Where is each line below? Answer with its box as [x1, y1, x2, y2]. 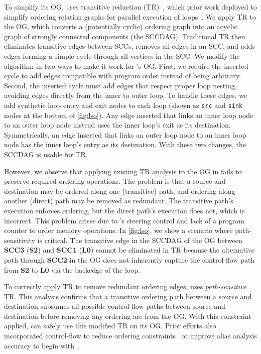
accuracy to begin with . [4, 340, 80, 350]
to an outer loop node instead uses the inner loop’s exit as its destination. [4, 120, 231, 130]
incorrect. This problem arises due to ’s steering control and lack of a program [4, 215, 245, 225]
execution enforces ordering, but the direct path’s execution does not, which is [4, 205, 245, 215]
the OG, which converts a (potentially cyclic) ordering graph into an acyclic [4, 21, 237, 32]
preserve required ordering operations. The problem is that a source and [4, 176, 226, 186]
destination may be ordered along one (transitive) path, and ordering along [4, 185, 235, 196]
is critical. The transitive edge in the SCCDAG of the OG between [37, 234, 242, 245]
